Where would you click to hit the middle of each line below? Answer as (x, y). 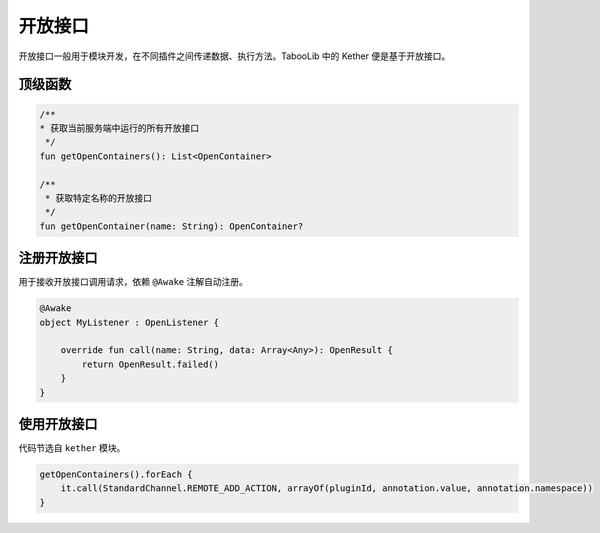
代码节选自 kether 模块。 (72, 448)
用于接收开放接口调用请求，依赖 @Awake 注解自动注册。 (133, 282)
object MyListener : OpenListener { (129, 322)
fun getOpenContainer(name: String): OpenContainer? (171, 226)
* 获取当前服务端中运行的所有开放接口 (119, 128)
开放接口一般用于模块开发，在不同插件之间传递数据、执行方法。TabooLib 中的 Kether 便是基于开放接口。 (234, 56)
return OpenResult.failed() (150, 364)
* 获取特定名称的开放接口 (98, 198)
